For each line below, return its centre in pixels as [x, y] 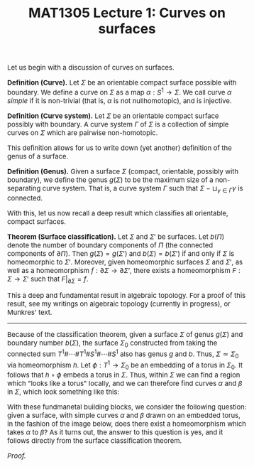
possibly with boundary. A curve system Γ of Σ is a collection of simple [118, 124]
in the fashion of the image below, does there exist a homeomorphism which [127, 424]
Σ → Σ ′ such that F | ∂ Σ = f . [48, 280]
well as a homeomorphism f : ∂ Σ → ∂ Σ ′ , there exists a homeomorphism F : [124, 270]
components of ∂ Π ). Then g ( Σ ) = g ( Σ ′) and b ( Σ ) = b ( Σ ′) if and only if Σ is [121, 253]
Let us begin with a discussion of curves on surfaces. [91, 68]
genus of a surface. [38, 156]
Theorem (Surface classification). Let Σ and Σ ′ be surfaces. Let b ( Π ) [116, 237]
